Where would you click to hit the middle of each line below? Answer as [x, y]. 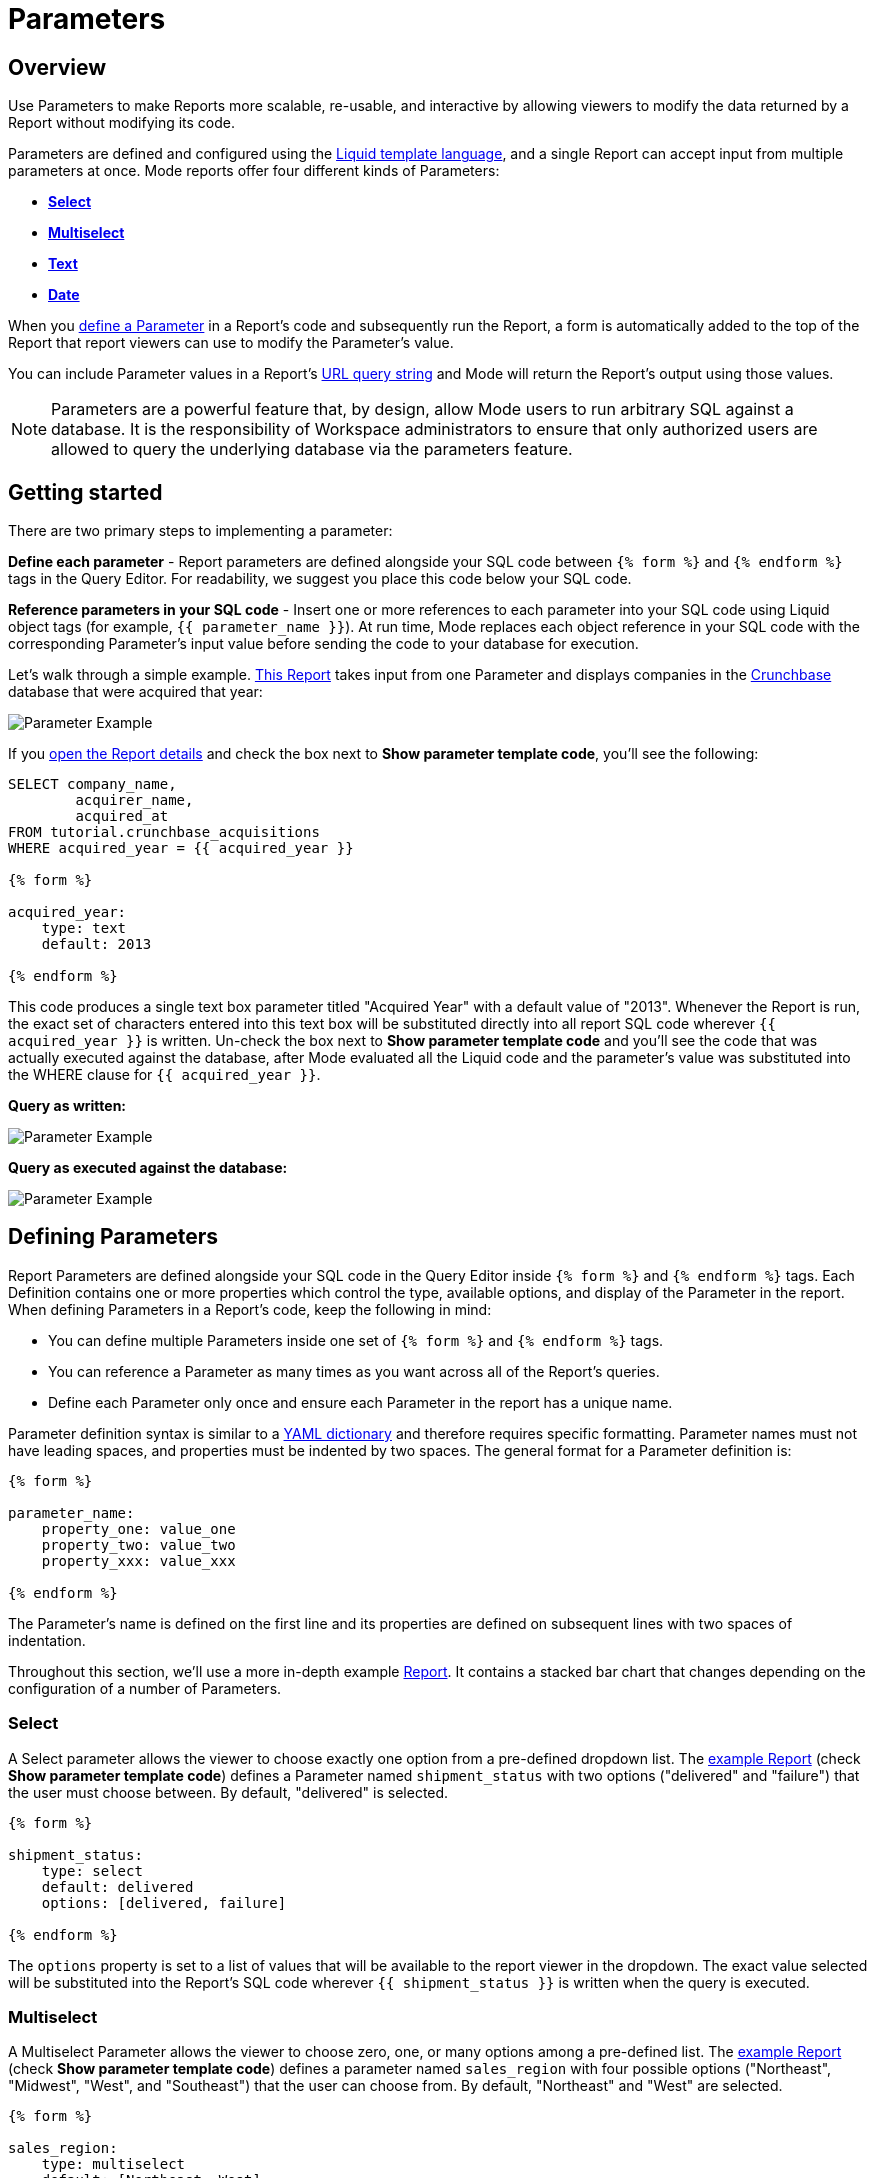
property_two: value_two [138, 1544]
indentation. [47, 1640]
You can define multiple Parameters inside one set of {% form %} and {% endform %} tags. [356, 1340]
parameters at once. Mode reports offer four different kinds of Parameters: [254, 171]
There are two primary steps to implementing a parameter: [200, 531]
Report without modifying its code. [122, 123]
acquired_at [122, 816]
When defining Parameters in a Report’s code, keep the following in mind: [250, 1309]
